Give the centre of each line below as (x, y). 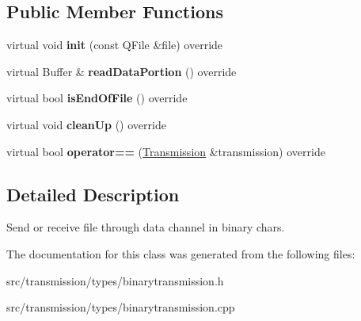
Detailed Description (93, 194)
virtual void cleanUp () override (86, 124)
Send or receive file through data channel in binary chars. (146, 227)
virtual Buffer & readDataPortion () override (122, 71)
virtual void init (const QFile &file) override (115, 45)
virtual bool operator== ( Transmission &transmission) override (166, 151)
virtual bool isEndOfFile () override (97, 98)
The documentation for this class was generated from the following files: (181, 253)
